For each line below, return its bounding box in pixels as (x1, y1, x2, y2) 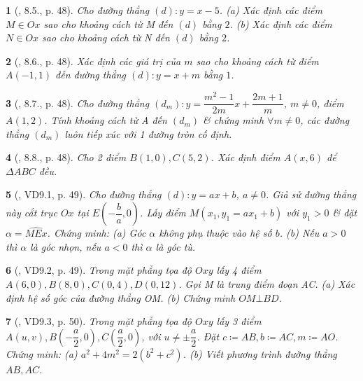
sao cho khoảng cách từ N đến (42, 30, 170, 45)
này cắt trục (6, 205, 57, 220)
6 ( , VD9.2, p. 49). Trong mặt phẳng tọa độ (6, 263, 192, 277)
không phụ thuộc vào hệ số (159, 226, 272, 240)
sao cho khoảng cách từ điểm (196, 53, 319, 68)
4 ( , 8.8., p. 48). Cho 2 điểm (6, 150, 127, 165)
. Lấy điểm (140, 205, 186, 220)
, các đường (300, 113, 350, 127)
